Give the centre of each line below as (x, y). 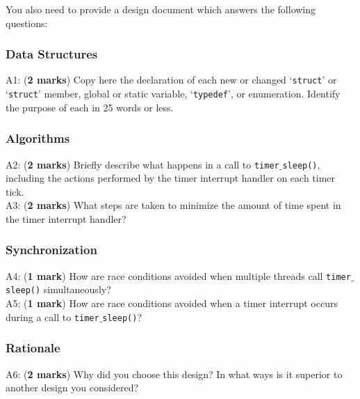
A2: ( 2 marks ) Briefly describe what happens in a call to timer (142, 164)
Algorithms (38, 138)
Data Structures (52, 54)
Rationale (33, 348)
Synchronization (51, 250)
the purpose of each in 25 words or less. (90, 107)
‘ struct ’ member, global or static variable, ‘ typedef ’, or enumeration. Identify (173, 94)
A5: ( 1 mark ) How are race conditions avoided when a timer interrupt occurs (172, 303)
